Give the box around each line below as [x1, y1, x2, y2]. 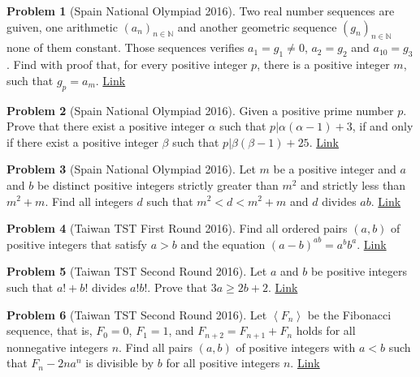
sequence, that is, [6, 322, 93, 339]
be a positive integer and [273, 161, 396, 178]
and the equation [180, 235, 266, 252]
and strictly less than [301, 176, 406, 193]
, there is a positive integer [257, 56, 390, 73]
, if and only [352, 118, 414, 135]
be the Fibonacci [307, 306, 392, 323]
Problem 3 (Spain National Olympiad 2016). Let [6, 161, 256, 178]
